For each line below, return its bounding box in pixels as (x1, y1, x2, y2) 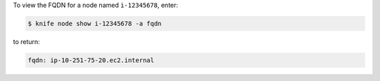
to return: (13, 37, 40, 45)
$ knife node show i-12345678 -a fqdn (27, 20, 162, 27)
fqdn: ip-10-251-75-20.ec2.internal (27, 56, 155, 64)
